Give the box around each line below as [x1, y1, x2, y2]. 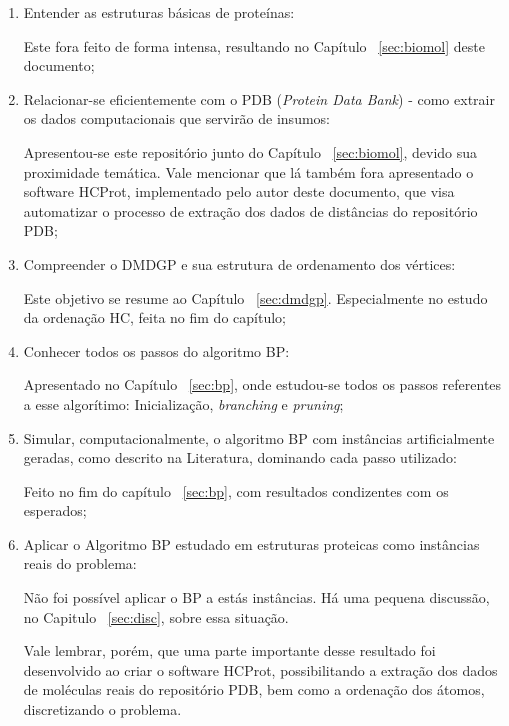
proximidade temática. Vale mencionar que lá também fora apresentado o [23, 161, 474, 182]
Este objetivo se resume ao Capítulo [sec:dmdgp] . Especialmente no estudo [23, 287, 488, 308]
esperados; [23, 500, 87, 521]
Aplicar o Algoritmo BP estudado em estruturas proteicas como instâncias [23, 533, 480, 554]
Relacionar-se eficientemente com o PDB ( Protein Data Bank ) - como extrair [23, 88, 495, 109]
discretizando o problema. [23, 699, 182, 720]
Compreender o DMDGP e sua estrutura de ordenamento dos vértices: [23, 253, 456, 274]
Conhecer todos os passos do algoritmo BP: [23, 340, 290, 361]
